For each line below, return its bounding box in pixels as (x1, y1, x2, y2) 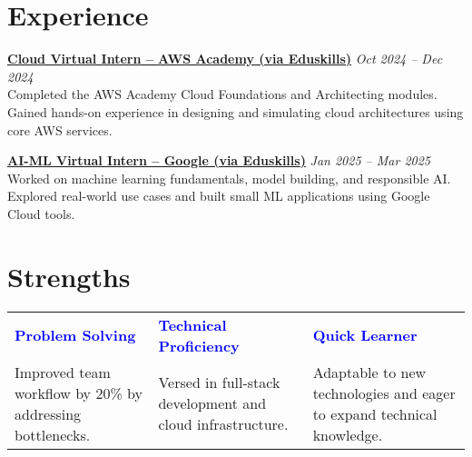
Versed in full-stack (158, 372, 280, 393)
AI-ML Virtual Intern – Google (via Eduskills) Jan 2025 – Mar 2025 (7, 151, 431, 170)
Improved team (15, 361, 111, 382)
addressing (15, 402, 82, 424)
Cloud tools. (7, 204, 75, 223)
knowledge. (312, 423, 383, 445)
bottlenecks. (15, 423, 91, 445)
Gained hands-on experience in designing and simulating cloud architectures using (7, 102, 464, 121)
